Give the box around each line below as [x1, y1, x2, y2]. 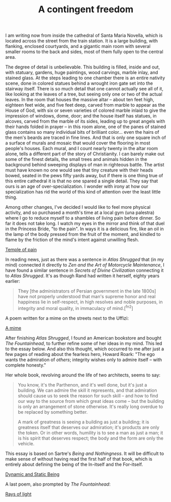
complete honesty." [5, 362, 46, 368]
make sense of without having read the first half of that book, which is [5, 456, 153, 462]
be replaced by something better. [17, 409, 88, 415]
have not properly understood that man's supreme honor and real [17, 294, 156, 300]
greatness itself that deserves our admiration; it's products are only [17, 424, 160, 430]
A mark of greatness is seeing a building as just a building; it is [17, 419, 150, 425]
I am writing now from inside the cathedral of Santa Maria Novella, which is [5, 32, 163, 39]
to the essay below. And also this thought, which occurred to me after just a [5, 346, 164, 352]
